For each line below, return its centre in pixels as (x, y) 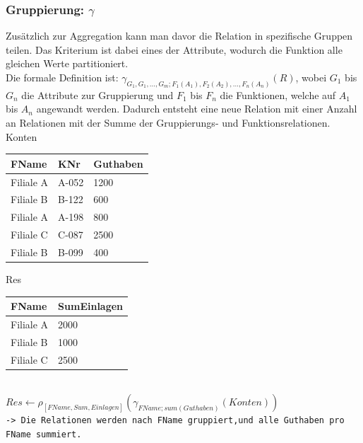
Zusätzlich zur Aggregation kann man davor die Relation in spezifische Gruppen (179, 36)
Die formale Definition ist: (62, 77)
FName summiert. (44, 435)
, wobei (311, 77)
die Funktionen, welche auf (278, 94)
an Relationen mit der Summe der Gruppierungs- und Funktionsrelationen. (168, 123)
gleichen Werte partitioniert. (67, 63)
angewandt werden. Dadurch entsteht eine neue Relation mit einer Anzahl (197, 109)
